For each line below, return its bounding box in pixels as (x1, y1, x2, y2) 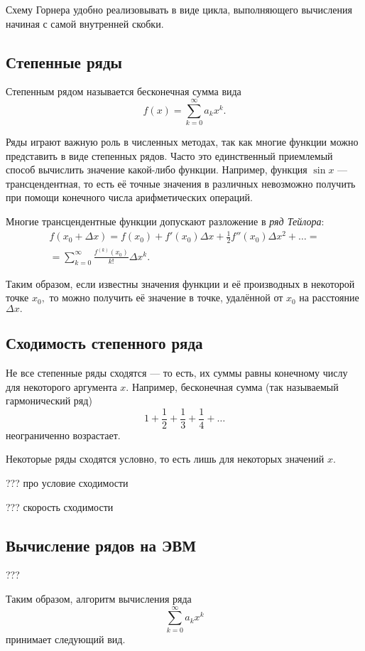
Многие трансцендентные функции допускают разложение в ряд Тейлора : (6, 214, 325, 229)
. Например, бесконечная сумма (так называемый (126, 379, 339, 394)
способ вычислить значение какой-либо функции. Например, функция (6, 162, 307, 177)
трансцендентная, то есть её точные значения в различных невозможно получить (6, 176, 356, 190)
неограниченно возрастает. (6, 427, 121, 442)
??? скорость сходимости (6, 499, 114, 514)
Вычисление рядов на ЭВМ (6, 534, 197, 556)
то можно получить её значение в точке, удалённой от (49, 290, 283, 305)
